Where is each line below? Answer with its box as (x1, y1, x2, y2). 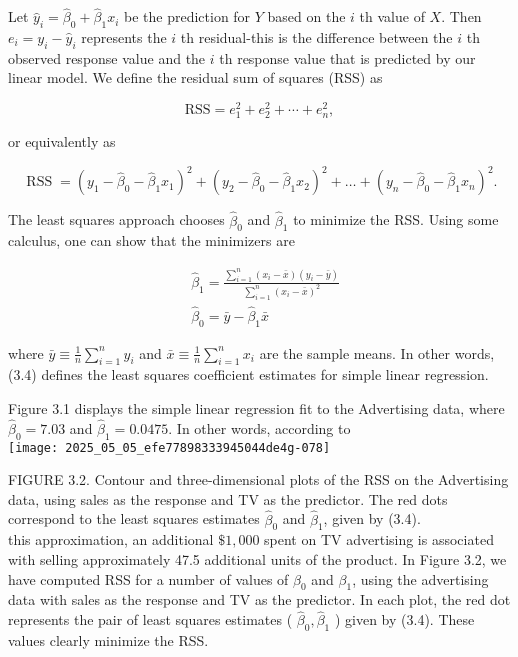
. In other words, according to (168, 417, 351, 438)
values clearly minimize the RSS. (8, 630, 209, 651)
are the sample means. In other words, (259, 342, 495, 363)
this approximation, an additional (8, 529, 214, 550)
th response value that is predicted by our (219, 47, 476, 68)
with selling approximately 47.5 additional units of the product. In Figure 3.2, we (8, 549, 507, 570)
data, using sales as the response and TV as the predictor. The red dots (8, 488, 448, 509)
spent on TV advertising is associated (264, 529, 494, 550)
